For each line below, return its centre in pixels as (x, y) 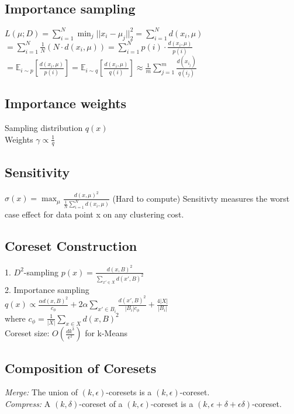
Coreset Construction (71, 246)
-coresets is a (129, 392)
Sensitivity (37, 172)
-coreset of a (101, 403)
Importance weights (66, 103)
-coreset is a (172, 403)
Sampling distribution (44, 127)
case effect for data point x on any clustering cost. (94, 214)
